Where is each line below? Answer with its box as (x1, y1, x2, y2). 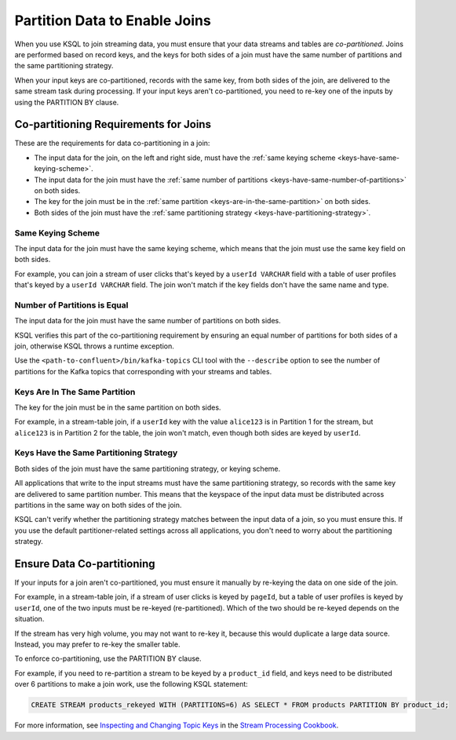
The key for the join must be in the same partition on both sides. (14, 403, 221, 412)
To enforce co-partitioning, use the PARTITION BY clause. (14, 654, 202, 663)
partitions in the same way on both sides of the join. (14, 501, 182, 509)
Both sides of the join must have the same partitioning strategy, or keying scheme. (14, 464, 281, 473)
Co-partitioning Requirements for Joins (14, 118, 212, 131)
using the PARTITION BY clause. (14, 97, 119, 107)
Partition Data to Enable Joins (14, 12, 211, 29)
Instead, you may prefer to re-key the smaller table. (14, 640, 181, 649)
